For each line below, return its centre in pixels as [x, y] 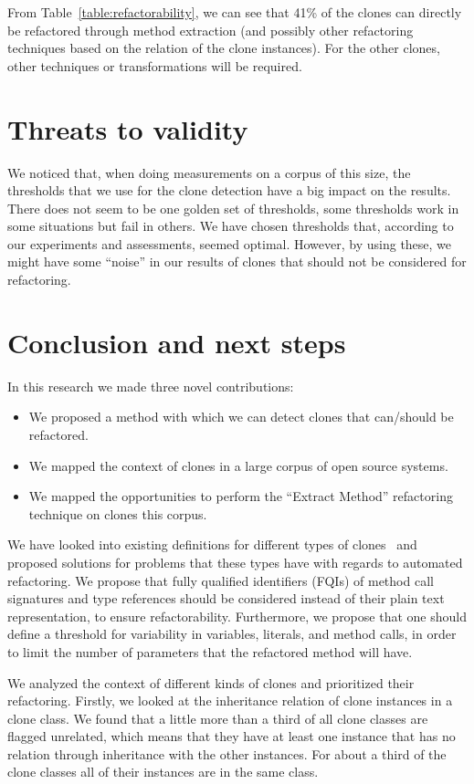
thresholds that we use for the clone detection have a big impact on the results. [229, 190]
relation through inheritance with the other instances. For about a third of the [227, 753]
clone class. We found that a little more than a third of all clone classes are [218, 718]
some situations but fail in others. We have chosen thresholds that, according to [231, 226]
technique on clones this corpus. [118, 513]
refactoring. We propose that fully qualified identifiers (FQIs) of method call [221, 580]
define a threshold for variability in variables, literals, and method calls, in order [232, 634]
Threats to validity [128, 128]
